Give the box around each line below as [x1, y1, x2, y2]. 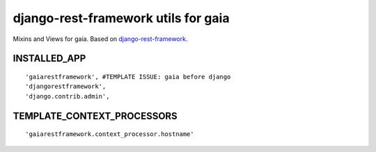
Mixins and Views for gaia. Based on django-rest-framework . [13, 35, 188, 43]
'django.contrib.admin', [25, 92, 110, 100]
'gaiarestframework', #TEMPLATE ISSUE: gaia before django [25, 73, 231, 81]
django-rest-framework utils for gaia [13, 10, 230, 26]
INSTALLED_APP [13, 53, 86, 65]
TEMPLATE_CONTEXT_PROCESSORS [13, 110, 178, 121]
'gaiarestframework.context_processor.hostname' [25, 130, 194, 138]
